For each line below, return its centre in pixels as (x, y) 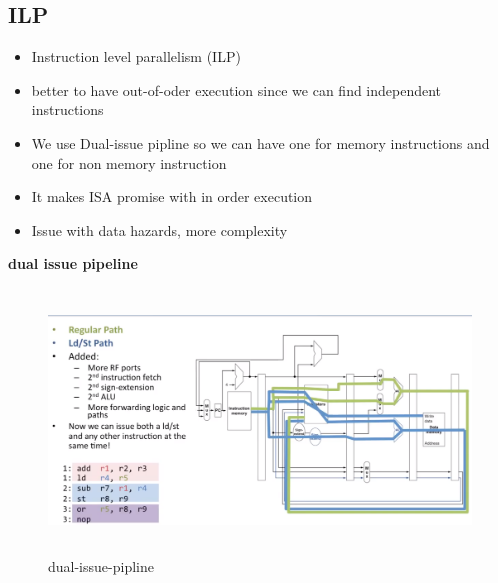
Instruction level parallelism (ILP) (136, 56)
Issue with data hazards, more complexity (159, 229)
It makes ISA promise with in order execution (172, 196)
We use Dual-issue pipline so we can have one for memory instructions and (260, 142)
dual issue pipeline (73, 263)
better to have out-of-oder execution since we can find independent (236, 89)
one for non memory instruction (129, 162)
